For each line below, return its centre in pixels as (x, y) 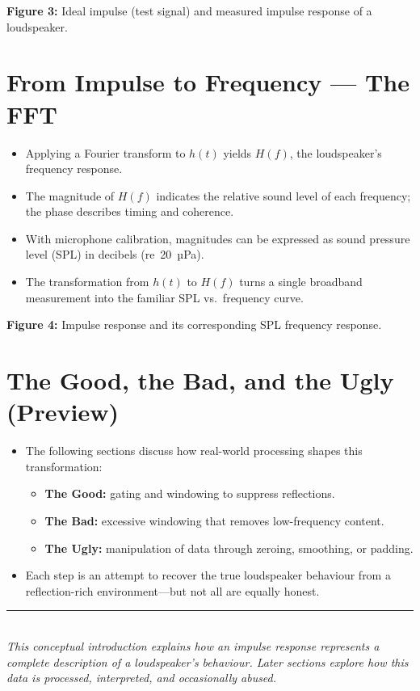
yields (237, 152)
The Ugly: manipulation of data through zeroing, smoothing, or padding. (229, 548)
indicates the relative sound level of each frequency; (283, 195)
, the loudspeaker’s (336, 152)
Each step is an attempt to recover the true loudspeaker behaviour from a (208, 575)
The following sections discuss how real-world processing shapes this (194, 451)
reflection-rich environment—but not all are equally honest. (172, 590)
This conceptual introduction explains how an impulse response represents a (193, 645)
